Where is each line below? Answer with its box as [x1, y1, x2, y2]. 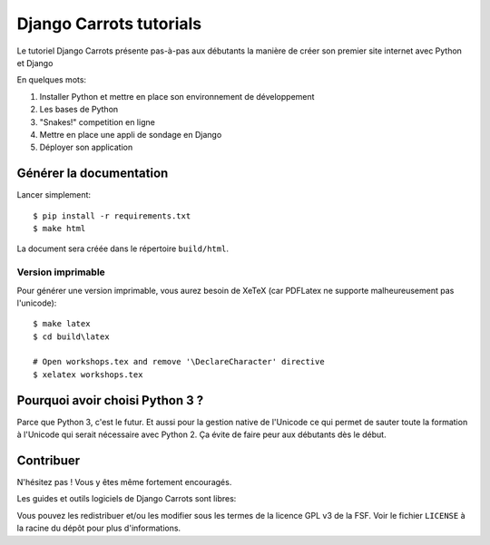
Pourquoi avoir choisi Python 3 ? [16, 393, 204, 408]
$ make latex [33, 318, 91, 329]
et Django [16, 57, 54, 68]
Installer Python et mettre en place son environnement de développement [39, 91, 315, 102]
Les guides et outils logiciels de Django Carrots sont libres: [16, 493, 237, 504]
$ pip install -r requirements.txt [33, 210, 191, 221]
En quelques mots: [16, 74, 86, 85]
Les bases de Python [39, 104, 119, 115]
